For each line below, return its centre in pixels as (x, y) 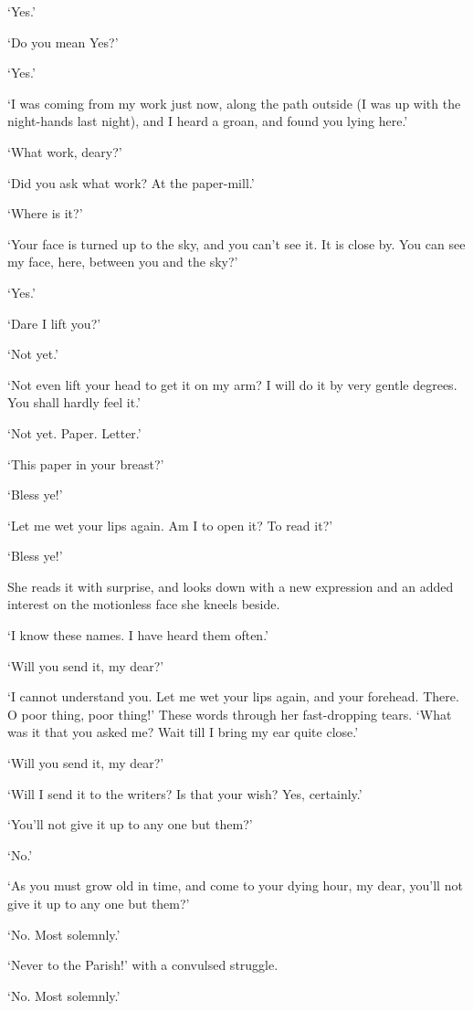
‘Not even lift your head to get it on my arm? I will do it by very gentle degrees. (232, 384)
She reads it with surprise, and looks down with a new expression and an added (231, 586)
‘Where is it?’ (45, 213)
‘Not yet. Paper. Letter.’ (74, 432)
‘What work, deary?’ (65, 151)
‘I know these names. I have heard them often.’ (138, 635)
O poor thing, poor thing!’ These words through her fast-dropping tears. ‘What (230, 714)
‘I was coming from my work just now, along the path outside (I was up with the (234, 103)
